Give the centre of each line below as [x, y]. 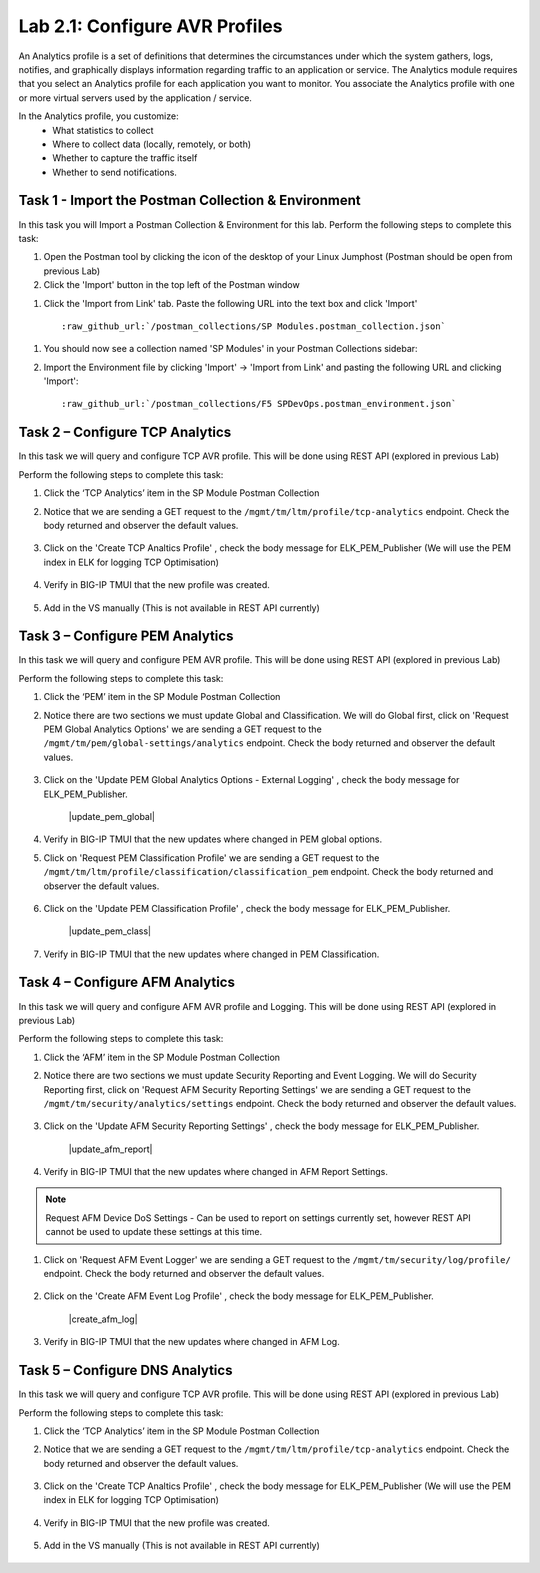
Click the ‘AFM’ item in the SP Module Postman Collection [161, 1057]
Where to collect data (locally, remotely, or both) [152, 144]
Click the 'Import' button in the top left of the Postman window [171, 285]
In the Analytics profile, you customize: [98, 116]
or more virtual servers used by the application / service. [135, 97]
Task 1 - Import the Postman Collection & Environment [189, 200]
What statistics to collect [103, 130]
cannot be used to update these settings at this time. [154, 1232]
